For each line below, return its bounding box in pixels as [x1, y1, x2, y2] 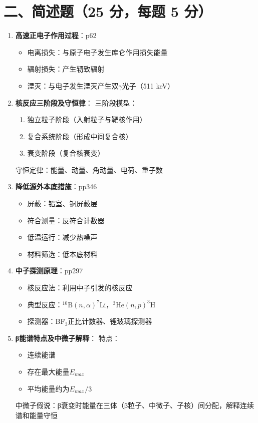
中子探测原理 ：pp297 [15, 265, 83, 276]
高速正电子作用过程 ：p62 [15, 30, 97, 41]
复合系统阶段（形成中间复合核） [27, 131, 133, 141]
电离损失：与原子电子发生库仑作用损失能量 [27, 47, 168, 57]
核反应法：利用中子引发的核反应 [27, 282, 133, 293]
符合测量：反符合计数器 [27, 215, 105, 225]
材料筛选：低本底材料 [27, 248, 98, 259]
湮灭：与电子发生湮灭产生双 [27, 80, 119, 91]
